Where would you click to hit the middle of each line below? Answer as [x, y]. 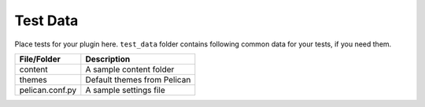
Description [108, 59]
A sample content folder [130, 69]
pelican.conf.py [48, 90]
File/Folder [40, 59]
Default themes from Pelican [138, 79]
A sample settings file [125, 90]
